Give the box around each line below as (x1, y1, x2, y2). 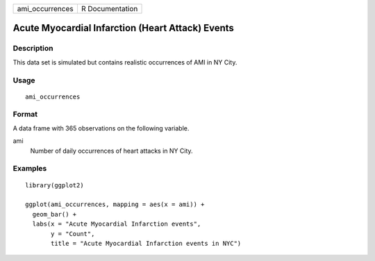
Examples (12, 164, 47, 174)
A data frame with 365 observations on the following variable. (12, 124, 190, 132)
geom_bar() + (32, 210, 77, 218)
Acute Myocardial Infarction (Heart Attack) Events (12, 22, 234, 34)
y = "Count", (51, 230, 95, 237)
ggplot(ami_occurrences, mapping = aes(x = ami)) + (25, 201, 205, 208)
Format (12, 110, 38, 119)
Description (12, 44, 53, 53)
